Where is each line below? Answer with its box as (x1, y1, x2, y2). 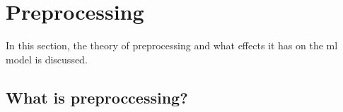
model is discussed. (6, 51, 88, 66)
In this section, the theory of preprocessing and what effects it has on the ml (6, 38, 338, 53)
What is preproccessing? (6, 86, 188, 108)
